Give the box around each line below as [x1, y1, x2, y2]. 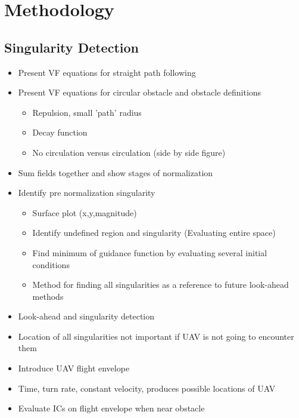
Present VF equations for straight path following [18, 66, 196, 78]
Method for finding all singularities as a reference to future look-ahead [32, 278, 289, 291]
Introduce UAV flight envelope [18, 362, 130, 374]
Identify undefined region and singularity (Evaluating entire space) [32, 226, 276, 239]
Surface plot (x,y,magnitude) [32, 206, 137, 219]
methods [32, 290, 64, 302]
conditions [32, 258, 70, 271]
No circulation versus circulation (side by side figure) [32, 146, 226, 158]
